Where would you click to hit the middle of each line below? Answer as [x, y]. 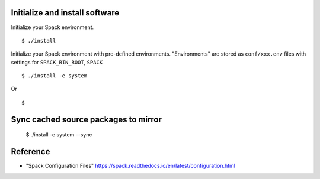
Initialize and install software [65, 13]
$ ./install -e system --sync [59, 135]
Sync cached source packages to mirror [87, 119]
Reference [31, 152]
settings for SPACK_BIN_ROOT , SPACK [57, 62]
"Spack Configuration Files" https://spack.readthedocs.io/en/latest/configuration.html [130, 166]
